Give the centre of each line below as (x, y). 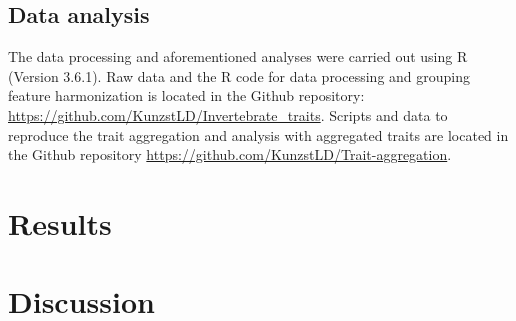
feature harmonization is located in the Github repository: (186, 95)
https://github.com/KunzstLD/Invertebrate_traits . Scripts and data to (228, 114)
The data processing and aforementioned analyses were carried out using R (238, 56)
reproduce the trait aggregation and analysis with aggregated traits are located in (258, 134)
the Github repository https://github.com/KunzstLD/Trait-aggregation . (230, 154)
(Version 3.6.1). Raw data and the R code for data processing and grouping (239, 75)
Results (60, 222)
